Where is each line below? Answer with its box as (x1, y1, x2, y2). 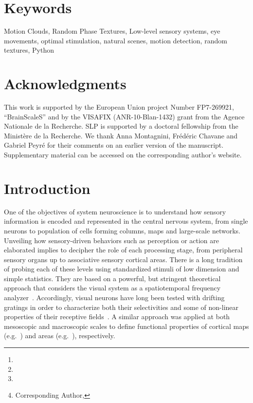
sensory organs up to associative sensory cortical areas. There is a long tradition (4, 254, 243, 264)
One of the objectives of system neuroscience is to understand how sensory (4, 206, 226, 216)
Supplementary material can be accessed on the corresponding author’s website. (4, 150, 242, 159)
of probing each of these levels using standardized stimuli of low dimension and (4, 264, 239, 274)
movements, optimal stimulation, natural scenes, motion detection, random (4, 35, 227, 45)
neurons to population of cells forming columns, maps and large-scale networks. (4, 225, 240, 235)
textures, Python (4, 45, 54, 55)
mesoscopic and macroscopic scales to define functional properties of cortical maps (4, 321, 249, 331)
